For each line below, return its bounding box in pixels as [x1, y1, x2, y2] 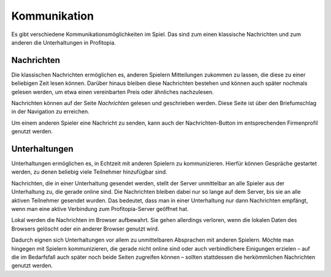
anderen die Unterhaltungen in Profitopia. [11, 39, 116, 46]
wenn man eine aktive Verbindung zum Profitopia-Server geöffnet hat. [11, 205, 189, 213]
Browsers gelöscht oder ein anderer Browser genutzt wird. [11, 225, 159, 232]
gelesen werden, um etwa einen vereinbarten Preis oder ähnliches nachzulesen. [11, 88, 214, 95]
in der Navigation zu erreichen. [11, 108, 89, 116]
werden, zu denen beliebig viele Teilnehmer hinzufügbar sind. [11, 168, 168, 175]
